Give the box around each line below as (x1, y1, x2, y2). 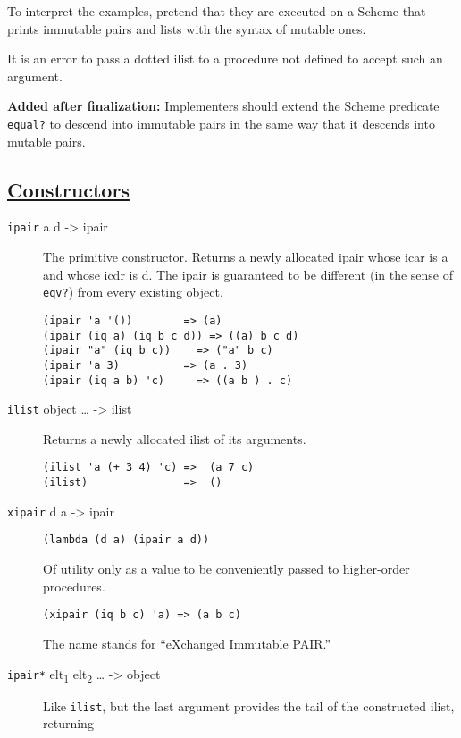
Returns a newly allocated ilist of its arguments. (43, 429, 306, 448)
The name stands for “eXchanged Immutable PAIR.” (43, 633, 331, 652)
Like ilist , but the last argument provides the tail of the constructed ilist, (43, 696, 455, 715)
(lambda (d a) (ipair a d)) (43, 533, 210, 547)
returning (43, 714, 94, 733)
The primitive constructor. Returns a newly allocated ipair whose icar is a (43, 247, 448, 266)
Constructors (7, 175, 130, 203)
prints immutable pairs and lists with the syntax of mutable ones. (7, 19, 366, 38)
